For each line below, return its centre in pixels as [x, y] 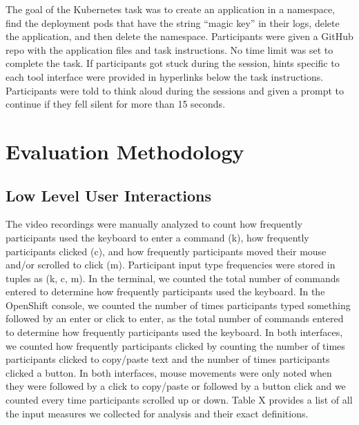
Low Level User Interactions [108, 195]
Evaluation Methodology [125, 151]
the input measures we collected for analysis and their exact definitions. [157, 413]
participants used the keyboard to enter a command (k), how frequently [157, 237]
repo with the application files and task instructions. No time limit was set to [169, 49]
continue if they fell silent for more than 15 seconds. [116, 104]
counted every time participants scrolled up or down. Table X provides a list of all [179, 400]
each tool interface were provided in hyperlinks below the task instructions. [165, 76]
